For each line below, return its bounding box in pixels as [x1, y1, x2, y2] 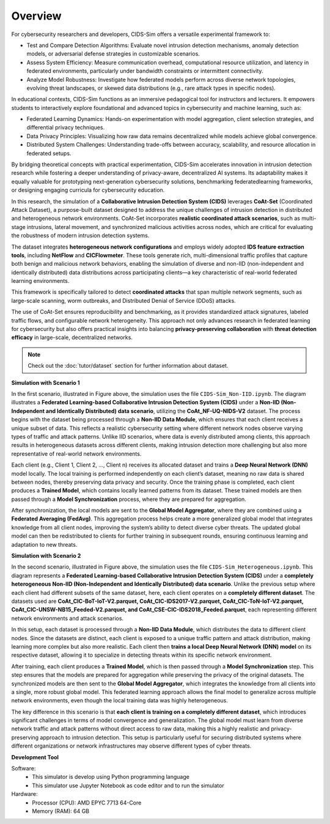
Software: [11, 765, 36, 772]
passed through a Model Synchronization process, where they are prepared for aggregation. [11, 495, 247, 503]
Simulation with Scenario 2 [11, 552, 81, 560]
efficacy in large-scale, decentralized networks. [11, 334, 133, 341]
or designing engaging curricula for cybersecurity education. [11, 186, 165, 194]
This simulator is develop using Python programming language [32, 773, 189, 781]
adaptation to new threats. [11, 541, 78, 548]
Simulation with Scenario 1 [11, 379, 80, 386]
